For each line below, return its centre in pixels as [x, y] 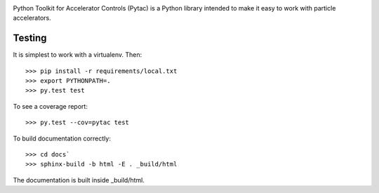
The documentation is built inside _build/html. [79, 180]
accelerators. [32, 18]
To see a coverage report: [50, 106]
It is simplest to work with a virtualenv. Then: [78, 55]
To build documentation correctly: [62, 138]
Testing [30, 38]
